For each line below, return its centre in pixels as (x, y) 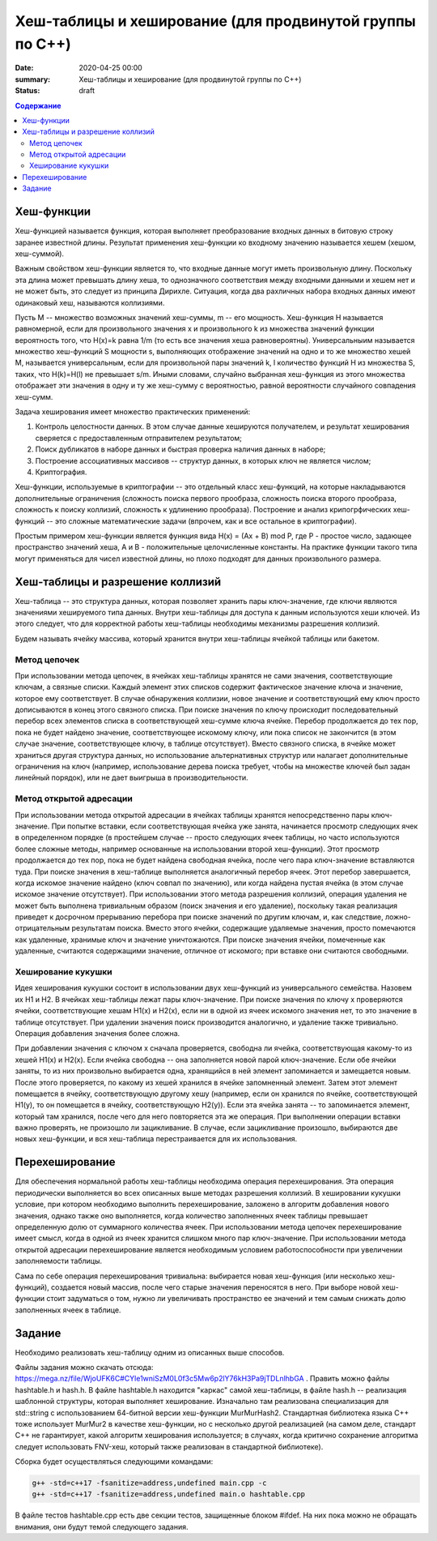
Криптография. (61, 472)
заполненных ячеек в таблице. (68, 1310)
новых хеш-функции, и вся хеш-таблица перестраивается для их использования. (156, 1139)
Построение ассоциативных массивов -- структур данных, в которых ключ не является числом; (203, 460)
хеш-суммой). (40, 253)
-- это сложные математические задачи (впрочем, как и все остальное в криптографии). (202, 521)
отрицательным (42, 928)
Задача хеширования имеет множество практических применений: (133, 412)
